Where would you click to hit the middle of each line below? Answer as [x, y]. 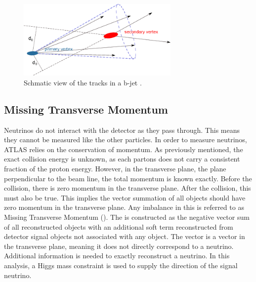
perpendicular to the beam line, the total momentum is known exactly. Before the [128, 178]
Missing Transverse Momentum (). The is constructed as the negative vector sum [127, 217]
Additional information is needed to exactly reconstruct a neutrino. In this [117, 256]
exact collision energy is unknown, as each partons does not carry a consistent [122, 159]
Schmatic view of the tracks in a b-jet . [83, 82]
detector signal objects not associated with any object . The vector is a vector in [125, 236]
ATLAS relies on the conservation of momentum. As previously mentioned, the [124, 149]
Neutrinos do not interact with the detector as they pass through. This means [122, 130]
